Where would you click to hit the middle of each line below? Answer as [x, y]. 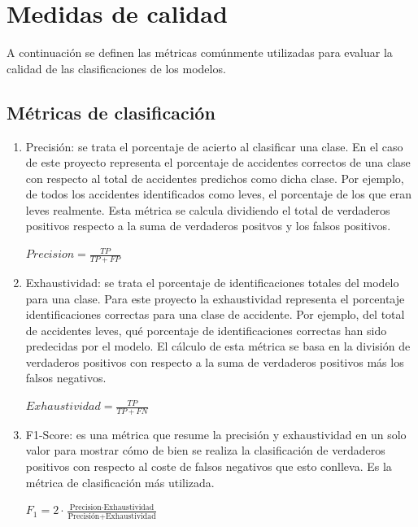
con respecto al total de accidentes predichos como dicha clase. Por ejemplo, [215, 178]
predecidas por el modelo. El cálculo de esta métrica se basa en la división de [218, 346]
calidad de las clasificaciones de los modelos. [116, 68]
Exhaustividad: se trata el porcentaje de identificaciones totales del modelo [212, 282]
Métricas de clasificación [111, 112]
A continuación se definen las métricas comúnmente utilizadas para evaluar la [200, 52]
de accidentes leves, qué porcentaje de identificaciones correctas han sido [206, 330]
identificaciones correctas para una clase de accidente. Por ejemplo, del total [215, 314]
